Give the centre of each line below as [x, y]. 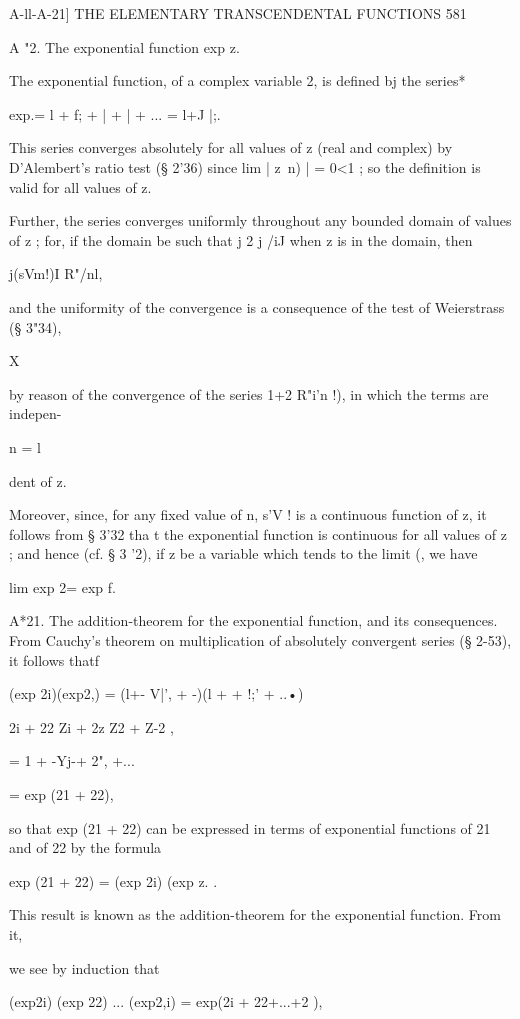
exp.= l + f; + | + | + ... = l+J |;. [115, 113]
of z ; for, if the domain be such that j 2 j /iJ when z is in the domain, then [241, 239]
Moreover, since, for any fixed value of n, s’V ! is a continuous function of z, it [248, 514]
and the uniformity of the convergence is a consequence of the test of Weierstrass [257, 306]
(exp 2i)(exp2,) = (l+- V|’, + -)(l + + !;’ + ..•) [156, 693]
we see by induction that [84, 967]
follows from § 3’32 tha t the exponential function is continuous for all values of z [258, 533]
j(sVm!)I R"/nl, [56, 273]
